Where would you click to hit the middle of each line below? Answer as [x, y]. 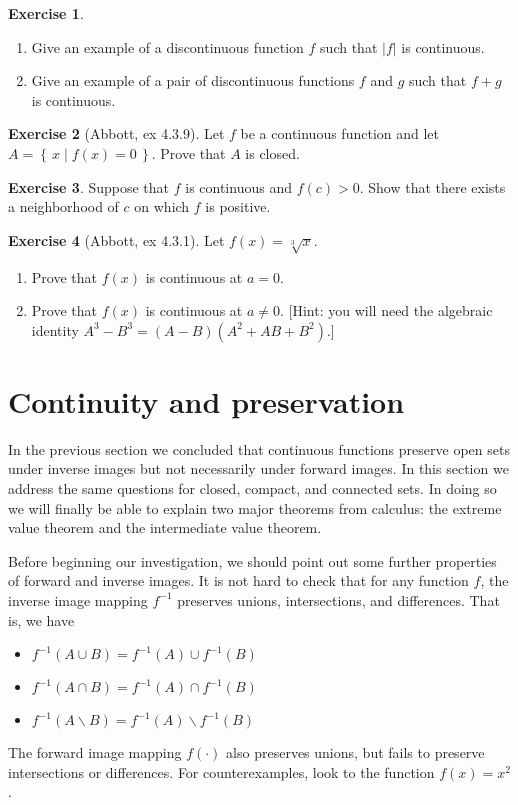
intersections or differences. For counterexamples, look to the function [221, 771]
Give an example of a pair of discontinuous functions [193, 80]
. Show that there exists [432, 186]
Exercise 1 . [46, 13]
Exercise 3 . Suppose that [89, 186]
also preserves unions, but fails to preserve [355, 752]
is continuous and [238, 186]
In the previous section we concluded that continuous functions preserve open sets [259, 448]
